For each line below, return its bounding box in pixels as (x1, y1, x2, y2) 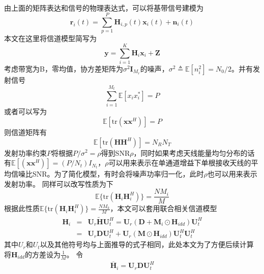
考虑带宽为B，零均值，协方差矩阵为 (4, 63, 123, 74)
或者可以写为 (4, 106, 47, 117)
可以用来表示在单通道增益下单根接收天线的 (108, 157, 251, 168)
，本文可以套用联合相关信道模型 (110, 203, 217, 214)
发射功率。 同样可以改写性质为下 (4, 178, 113, 189)
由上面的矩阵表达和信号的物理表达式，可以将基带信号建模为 (4, 2, 203, 13)
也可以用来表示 (207, 168, 257, 179)
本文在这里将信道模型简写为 (4, 33, 97, 44)
